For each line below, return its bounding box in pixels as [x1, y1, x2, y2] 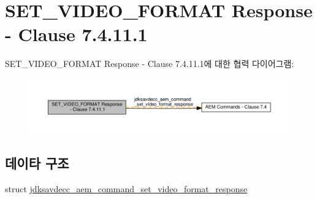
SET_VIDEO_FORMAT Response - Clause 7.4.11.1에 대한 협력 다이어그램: [5, 57, 294, 70]
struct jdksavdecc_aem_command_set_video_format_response [5, 182, 248, 195]
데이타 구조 [5, 154, 69, 173]
